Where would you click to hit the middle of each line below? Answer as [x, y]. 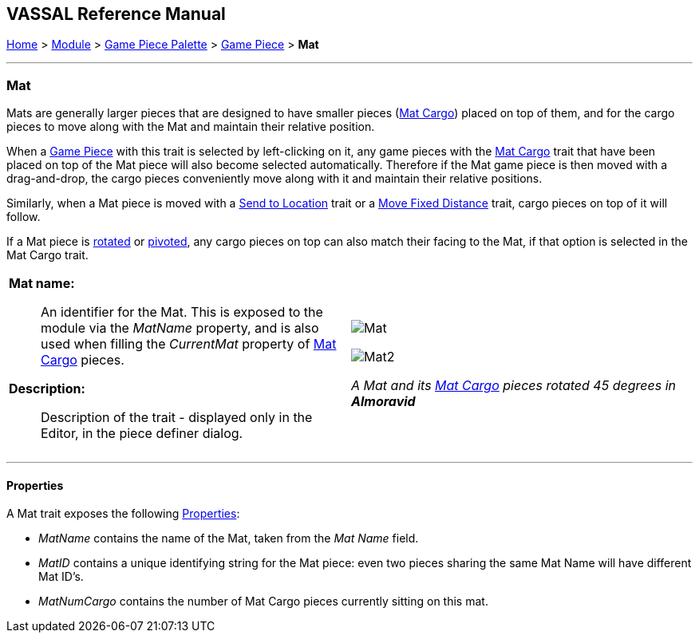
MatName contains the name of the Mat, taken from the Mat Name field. [229, 538]
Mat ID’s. [61, 577]
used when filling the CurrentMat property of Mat [189, 344]
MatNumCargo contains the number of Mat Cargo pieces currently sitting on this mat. [263, 602]
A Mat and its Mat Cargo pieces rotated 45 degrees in [513, 386]
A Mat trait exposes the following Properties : [123, 514]
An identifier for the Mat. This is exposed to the [182, 312]
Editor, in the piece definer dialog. [142, 434]
